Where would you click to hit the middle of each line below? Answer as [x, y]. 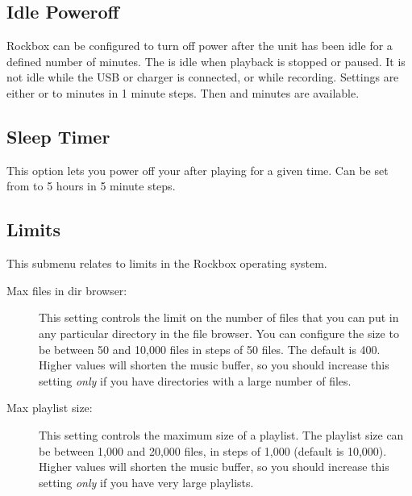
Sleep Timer [58, 136]
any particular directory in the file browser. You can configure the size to [219, 333]
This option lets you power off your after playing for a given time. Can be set [198, 170]
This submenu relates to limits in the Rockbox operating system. [167, 263]
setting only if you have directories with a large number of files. [195, 380]
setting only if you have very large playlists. [146, 482]
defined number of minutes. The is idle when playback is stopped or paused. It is [206, 61]
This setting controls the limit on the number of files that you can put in [219, 317]
